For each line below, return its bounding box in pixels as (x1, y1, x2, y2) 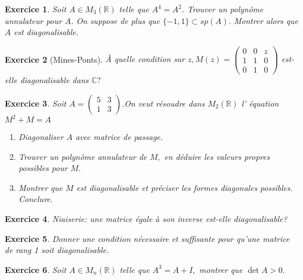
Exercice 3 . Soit (5, 97, 67, 109)
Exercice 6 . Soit (5, 263, 67, 275)
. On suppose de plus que (71, 14, 160, 26)
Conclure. (18, 193, 53, 205)
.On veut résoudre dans (122, 97, 205, 109)
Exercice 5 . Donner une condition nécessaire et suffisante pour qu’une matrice (5, 232, 290, 244)
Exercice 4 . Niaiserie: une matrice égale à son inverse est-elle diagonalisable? (5, 213, 287, 224)
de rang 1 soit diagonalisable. (5, 244, 109, 256)
